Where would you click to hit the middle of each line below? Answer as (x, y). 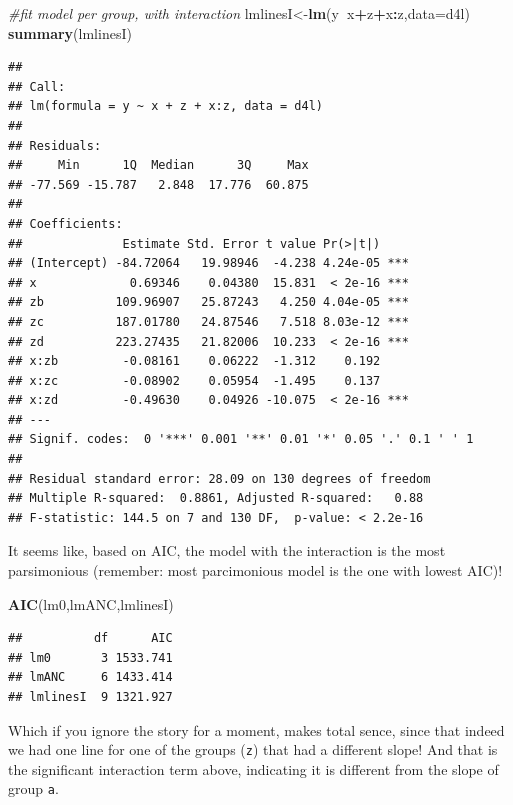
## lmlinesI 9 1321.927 (90, 697)
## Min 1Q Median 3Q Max (158, 165)
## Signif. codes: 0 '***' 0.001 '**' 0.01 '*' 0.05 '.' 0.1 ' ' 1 (241, 439)
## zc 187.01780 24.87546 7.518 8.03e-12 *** (208, 321)
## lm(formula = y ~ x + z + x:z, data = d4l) (165, 106)
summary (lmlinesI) (70, 32)
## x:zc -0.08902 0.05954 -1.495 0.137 (194, 380)
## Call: (37, 86)
